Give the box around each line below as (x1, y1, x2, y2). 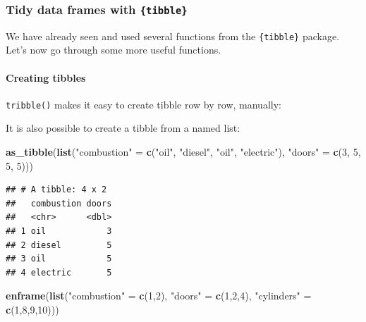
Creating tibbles (6, 70, 86, 85)
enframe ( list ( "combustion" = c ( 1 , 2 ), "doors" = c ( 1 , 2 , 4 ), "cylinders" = (6, 288, 312, 303)
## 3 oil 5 (6, 254, 112, 264)
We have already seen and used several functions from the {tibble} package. (6, 28, 340, 43)
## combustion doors (6, 198, 112, 209)
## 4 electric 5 (6, 267, 112, 278)
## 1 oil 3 (6, 226, 112, 237)
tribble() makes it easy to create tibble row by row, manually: (6, 97, 281, 111)
